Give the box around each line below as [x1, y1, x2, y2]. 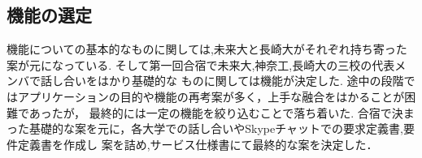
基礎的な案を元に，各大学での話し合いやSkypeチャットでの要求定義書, [28, 120, 404, 137]
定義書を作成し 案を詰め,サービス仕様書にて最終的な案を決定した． [17, 135, 378, 152]
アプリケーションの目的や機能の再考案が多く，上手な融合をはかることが [17, 88, 405, 105]
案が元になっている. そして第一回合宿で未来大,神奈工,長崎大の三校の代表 [7, 56, 395, 73]
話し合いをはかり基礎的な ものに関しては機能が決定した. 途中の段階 [40, 72, 404, 89]
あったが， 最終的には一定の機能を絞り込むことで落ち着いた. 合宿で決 [28, 104, 403, 121]
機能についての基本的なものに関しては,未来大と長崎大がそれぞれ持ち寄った [7, 41, 407, 58]
